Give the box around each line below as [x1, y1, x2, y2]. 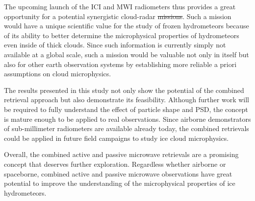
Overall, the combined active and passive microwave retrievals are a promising [4, 149, 239, 159]
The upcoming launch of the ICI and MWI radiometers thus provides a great [4, 1, 236, 11]
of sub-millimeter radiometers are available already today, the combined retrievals [4, 123, 249, 134]
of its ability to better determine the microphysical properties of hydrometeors [4, 30, 239, 40]
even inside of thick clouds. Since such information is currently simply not [4, 40, 226, 50]
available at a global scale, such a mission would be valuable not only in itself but [4, 49, 249, 59]
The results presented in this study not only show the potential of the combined [4, 85, 244, 95]
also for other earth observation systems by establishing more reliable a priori [4, 59, 237, 69]
